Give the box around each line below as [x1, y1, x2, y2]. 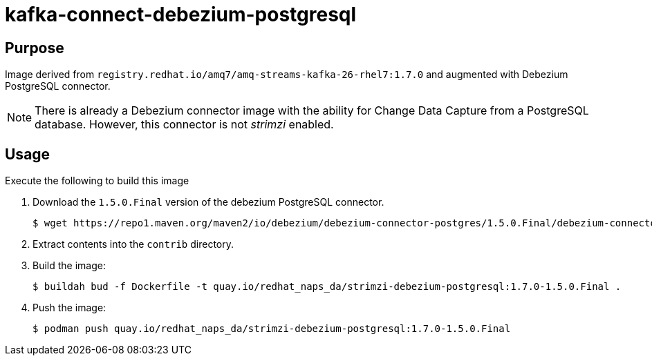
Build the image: [32, 260, 106, 272]
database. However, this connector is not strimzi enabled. [35, 117, 334, 132]
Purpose [5, 39, 64, 57]
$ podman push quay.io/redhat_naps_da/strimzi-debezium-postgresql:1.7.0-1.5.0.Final [32, 323, 511, 335]
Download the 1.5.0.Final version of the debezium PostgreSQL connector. [32, 196, 384, 208]
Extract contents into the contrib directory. [32, 238, 234, 251]
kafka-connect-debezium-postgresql [5, 3, 357, 26]
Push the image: [32, 302, 106, 314]
